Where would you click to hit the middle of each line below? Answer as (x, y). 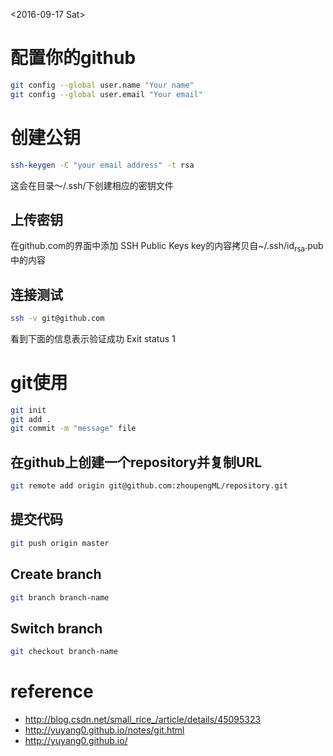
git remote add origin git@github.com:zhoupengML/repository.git (149, 486)
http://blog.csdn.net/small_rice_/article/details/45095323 (143, 720)
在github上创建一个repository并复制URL (136, 462)
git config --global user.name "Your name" (102, 85)
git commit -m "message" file (73, 429)
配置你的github (73, 58)
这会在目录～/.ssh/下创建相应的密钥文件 (92, 185)
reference (52, 691)
